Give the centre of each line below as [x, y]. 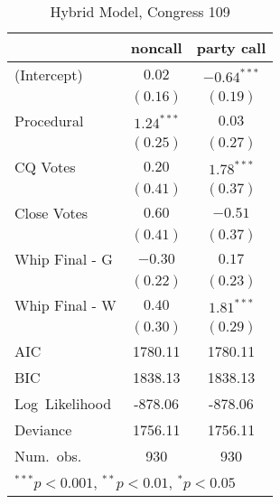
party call [231, 47]
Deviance [43, 429]
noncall [156, 47]
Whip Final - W [65, 305]
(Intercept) [49, 75]
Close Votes [51, 213]
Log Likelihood [63, 403]
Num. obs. [48, 456]
